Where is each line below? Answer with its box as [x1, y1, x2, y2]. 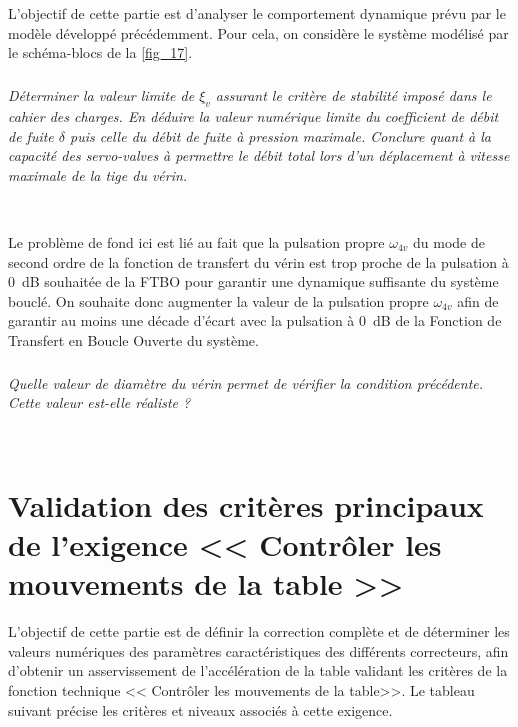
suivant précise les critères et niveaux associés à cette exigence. [8, 699, 393, 720]
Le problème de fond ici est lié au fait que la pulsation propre [8, 231, 385, 252]
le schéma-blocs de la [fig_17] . [8, 42, 193, 63]
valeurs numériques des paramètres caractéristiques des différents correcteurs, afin [8, 640, 509, 661]
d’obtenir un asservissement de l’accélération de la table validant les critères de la [8, 660, 508, 681]
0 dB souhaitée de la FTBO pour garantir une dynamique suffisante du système [8, 271, 499, 292]
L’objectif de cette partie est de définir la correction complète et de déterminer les [8, 621, 510, 642]
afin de [457, 290, 499, 311]
